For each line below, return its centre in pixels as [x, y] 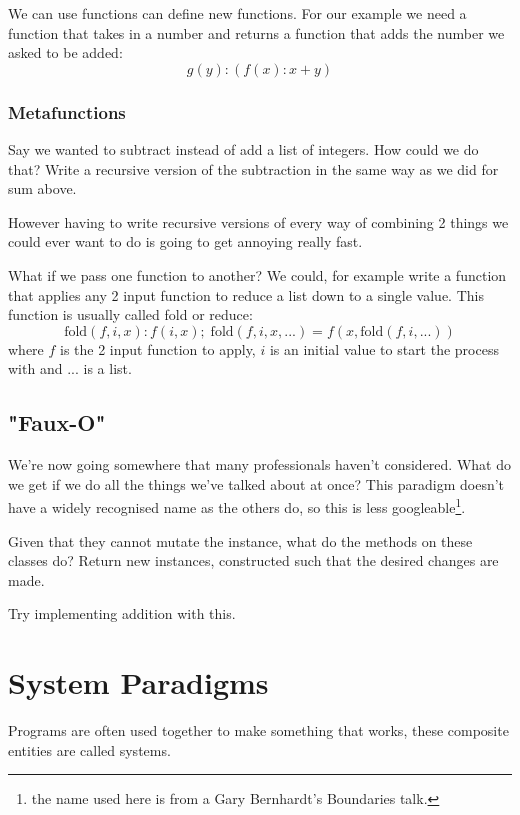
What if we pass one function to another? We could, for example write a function [257, 274]
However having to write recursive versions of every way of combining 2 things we [258, 221]
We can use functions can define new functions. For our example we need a [237, 13]
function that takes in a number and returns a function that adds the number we [256, 32]
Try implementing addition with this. [122, 613]
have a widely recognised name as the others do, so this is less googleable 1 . [237, 505]
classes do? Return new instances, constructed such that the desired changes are [253, 560]
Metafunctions [67, 111]
